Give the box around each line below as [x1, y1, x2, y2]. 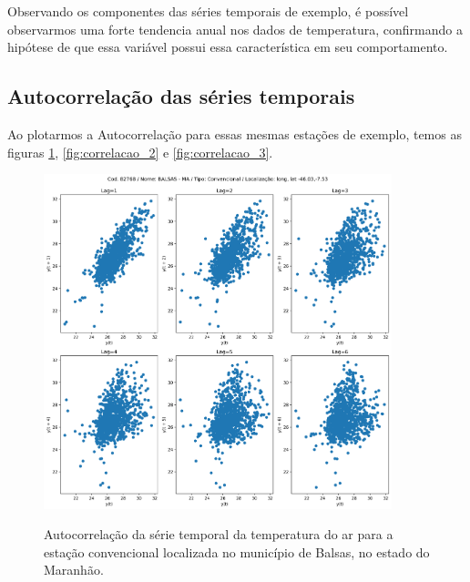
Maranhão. [44, 560, 104, 579]
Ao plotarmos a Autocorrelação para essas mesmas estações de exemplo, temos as [7, 124, 462, 143]
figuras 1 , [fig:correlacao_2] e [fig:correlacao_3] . [7, 142, 273, 161]
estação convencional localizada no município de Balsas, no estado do [44, 542, 430, 561]
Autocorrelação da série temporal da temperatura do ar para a [44, 525, 393, 544]
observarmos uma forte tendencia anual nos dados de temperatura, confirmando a [7, 19, 463, 38]
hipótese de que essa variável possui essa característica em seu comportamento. [7, 37, 448, 56]
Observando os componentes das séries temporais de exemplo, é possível [7, 2, 409, 20]
